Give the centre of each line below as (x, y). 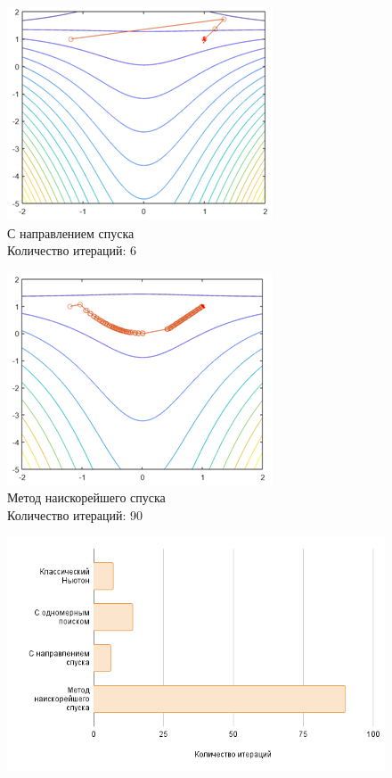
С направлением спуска (71, 232)
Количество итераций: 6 (72, 250)
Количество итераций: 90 (75, 514)
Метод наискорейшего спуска (86, 497)
